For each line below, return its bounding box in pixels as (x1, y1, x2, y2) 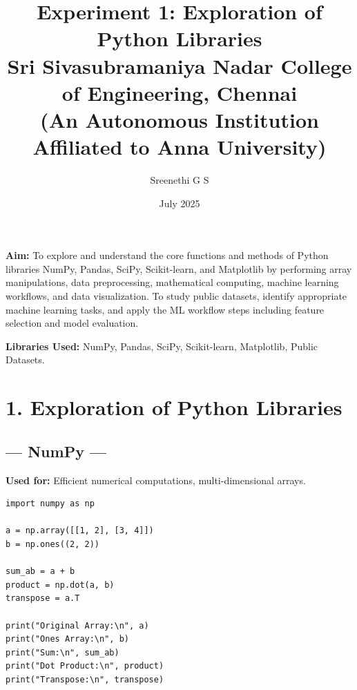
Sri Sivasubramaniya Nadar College (7, 51, 352, 79)
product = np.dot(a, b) (6, 579, 115, 590)
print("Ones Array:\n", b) (6, 634, 129, 644)
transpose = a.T (6, 593, 80, 604)
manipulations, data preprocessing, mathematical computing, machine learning (6, 275, 339, 289)
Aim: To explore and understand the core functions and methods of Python (6, 248, 329, 262)
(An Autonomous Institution (40, 105, 319, 133)
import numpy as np (6, 499, 95, 509)
